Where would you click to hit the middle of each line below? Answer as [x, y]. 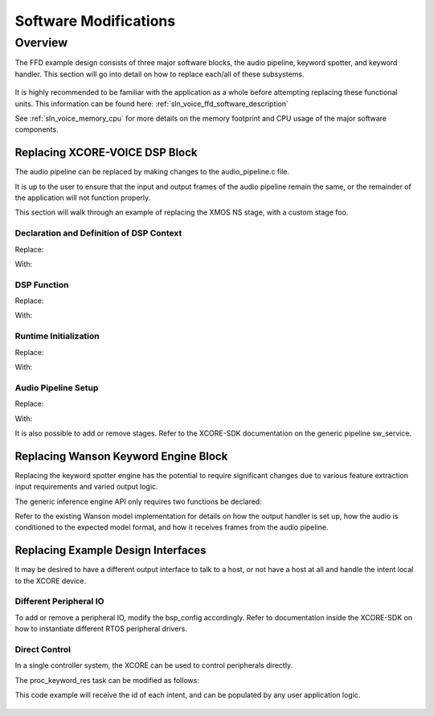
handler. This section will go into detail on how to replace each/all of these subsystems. [160, 74]
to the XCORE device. [51, 581]
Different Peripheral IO [59, 601]
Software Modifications [95, 21]
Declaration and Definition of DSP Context [98, 233]
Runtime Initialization [57, 336]
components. [37, 129]
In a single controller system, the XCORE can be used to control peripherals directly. [154, 665]
